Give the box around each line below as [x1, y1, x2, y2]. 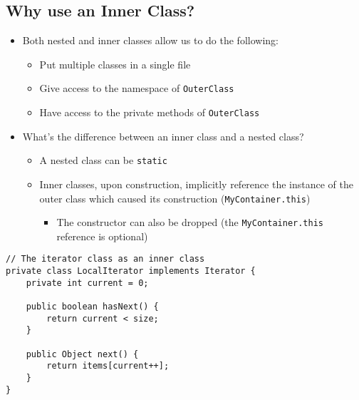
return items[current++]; [46, 361, 170, 371]
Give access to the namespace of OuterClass [39, 81, 234, 96]
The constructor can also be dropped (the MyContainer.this [56, 215, 323, 230]
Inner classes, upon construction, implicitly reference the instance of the [39, 176, 353, 191]
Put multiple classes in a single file [39, 56, 191, 71]
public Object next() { [26, 349, 139, 359]
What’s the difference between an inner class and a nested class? [22, 128, 304, 143]
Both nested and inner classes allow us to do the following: [22, 33, 279, 48]
